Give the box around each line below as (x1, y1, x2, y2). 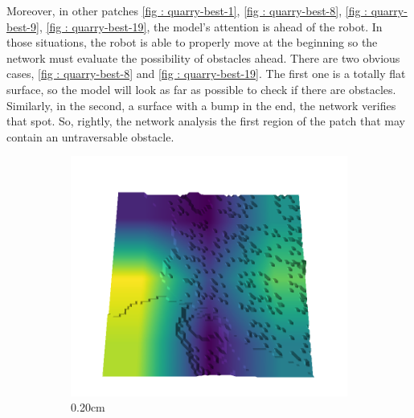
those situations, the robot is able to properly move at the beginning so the (6, 34, 378, 51)
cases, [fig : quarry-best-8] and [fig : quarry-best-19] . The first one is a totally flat (6, 65, 406, 82)
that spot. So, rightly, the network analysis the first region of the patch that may (6, 113, 405, 129)
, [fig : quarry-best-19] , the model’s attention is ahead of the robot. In (39, 18, 383, 35)
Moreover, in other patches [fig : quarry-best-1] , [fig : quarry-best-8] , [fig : (6, 2, 367, 18)
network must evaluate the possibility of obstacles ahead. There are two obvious (6, 49, 400, 66)
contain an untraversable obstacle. (6, 128, 174, 145)
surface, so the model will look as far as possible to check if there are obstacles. (6, 80, 396, 97)
